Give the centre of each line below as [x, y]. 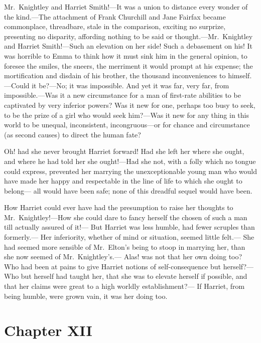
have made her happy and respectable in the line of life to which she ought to [123, 181]
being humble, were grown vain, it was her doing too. [86, 296]
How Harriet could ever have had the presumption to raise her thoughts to [119, 207]
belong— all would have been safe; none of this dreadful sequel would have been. [128, 190]
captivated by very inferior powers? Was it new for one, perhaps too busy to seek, [130, 105]
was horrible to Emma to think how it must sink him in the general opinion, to [126, 55]
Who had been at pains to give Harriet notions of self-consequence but [113, 266]
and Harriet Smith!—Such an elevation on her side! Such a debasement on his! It [128, 46]
